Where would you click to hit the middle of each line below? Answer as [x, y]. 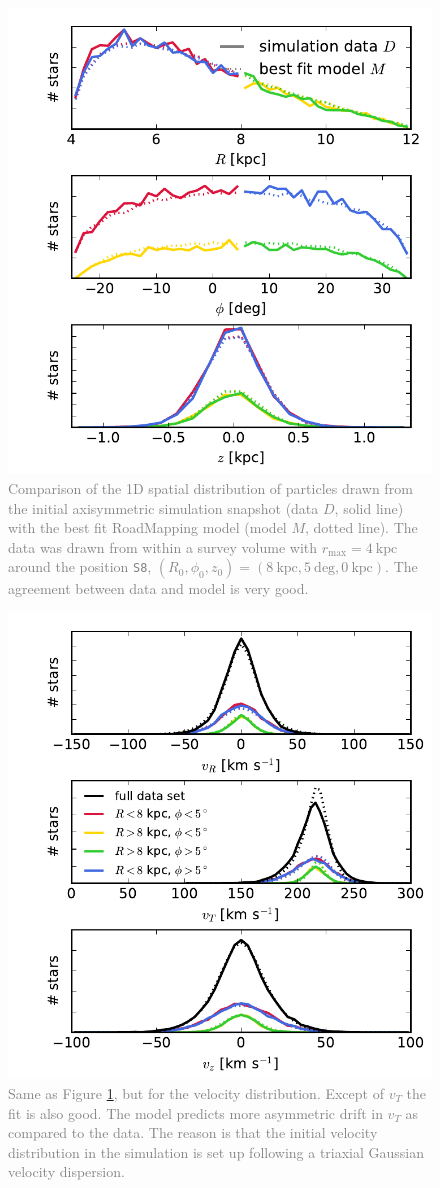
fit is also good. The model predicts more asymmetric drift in [195, 1112]
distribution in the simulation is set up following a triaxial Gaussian [216, 1151]
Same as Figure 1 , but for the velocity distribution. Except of [196, 1092]
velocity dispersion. [66, 1171]
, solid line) [369, 507]
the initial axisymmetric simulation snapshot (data [163, 507]
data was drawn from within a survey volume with [163, 546]
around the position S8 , [80, 566]
